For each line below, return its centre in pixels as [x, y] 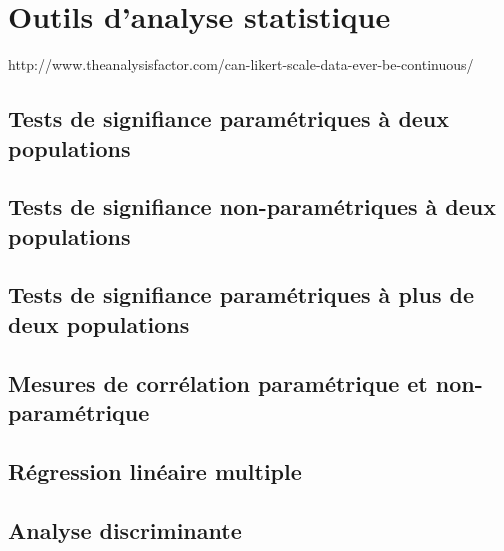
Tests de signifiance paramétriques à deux [229, 118]
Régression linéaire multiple [155, 470]
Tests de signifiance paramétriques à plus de [241, 294]
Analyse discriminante [125, 529]
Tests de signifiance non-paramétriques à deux [252, 206]
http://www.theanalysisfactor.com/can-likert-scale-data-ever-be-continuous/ [241, 64]
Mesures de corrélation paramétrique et [218, 382]
